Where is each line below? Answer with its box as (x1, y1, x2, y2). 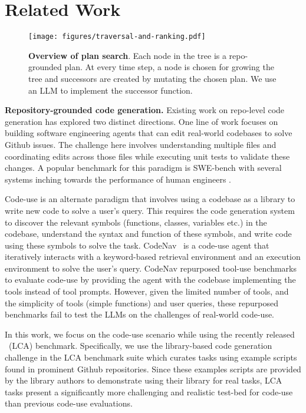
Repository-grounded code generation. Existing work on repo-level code (5, 104, 285, 116)
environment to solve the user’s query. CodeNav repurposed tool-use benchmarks (5, 262, 297, 274)
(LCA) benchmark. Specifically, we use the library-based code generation (8, 339, 272, 352)
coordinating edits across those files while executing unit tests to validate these (5, 150, 290, 162)
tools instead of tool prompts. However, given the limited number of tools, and (5, 285, 289, 298)
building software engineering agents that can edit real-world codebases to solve (5, 127, 292, 139)
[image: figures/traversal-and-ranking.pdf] (28, 32, 206, 41)
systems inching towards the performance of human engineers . (5, 173, 231, 185)
